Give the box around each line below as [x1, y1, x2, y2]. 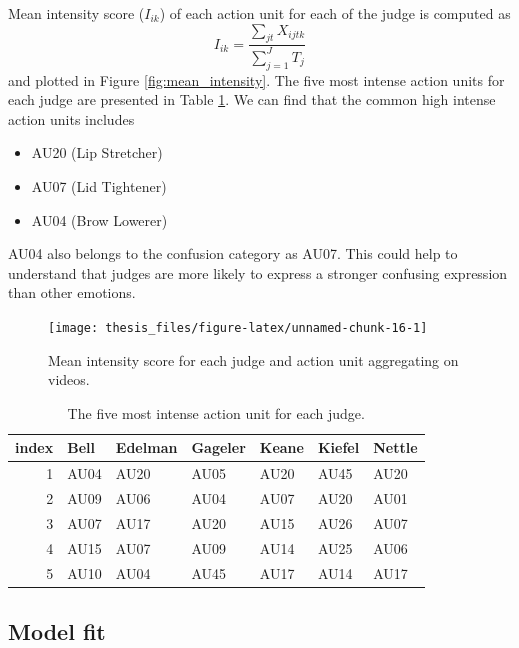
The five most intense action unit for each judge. [67, 402, 365, 423]
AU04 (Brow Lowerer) [31, 209, 168, 230]
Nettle [373, 437, 418, 458]
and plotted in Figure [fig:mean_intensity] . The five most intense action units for [8, 69, 505, 90]
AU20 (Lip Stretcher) [31, 142, 163, 163]
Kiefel [317, 437, 360, 458]
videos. [48, 369, 90, 390]
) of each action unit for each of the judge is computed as [159, 3, 511, 23]
